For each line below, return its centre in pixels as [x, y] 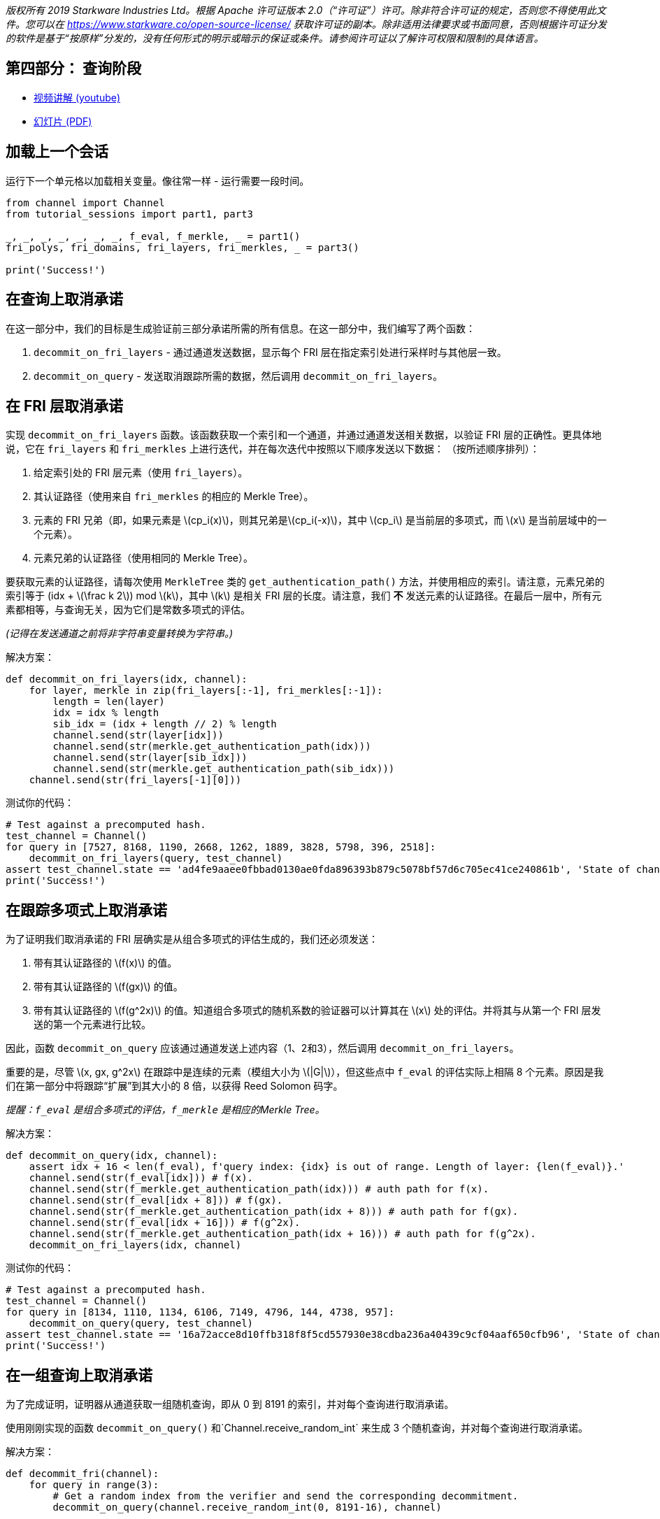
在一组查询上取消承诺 [79, 1375]
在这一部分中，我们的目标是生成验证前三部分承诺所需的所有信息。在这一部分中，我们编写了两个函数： [241, 328]
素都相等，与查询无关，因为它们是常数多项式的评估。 [128, 610]
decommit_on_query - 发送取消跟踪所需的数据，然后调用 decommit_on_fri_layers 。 [238, 376]
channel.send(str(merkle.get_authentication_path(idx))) [212, 747]
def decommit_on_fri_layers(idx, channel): [127, 679]
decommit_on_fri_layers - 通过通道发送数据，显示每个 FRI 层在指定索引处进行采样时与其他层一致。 [270, 352]
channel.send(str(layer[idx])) [138, 735]
